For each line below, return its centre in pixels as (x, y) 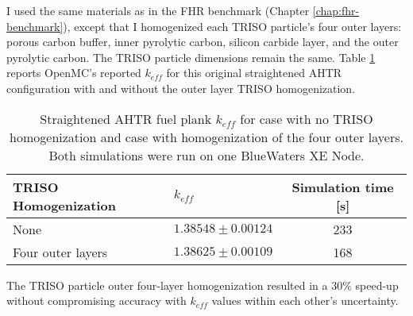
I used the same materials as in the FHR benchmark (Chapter (158, 10)
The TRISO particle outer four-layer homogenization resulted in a (167, 285)
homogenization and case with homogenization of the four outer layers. (206, 137)
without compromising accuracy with (96, 301)
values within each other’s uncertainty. (305, 301)
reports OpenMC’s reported (74, 73)
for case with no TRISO (307, 118)
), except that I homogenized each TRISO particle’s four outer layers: (232, 26)
